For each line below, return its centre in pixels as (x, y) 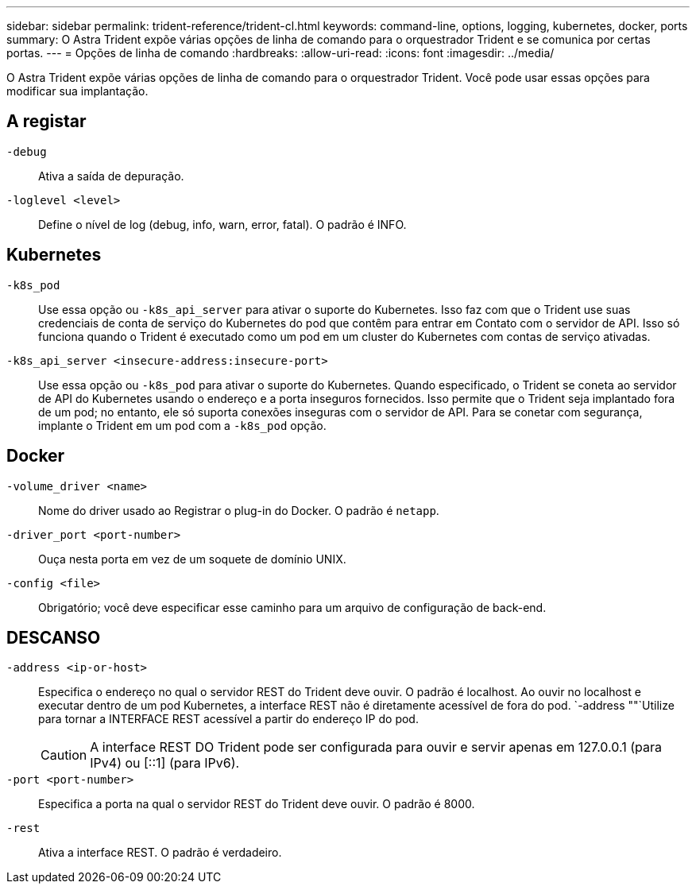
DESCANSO (54, 637)
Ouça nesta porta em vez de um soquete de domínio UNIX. (192, 559)
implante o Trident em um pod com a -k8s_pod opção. (182, 425)
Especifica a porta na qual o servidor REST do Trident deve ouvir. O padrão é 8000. (257, 804)
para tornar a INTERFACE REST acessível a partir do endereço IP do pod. (228, 719)
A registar (46, 122)
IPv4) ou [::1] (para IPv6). (165, 763)
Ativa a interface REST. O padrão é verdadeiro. (160, 853)
